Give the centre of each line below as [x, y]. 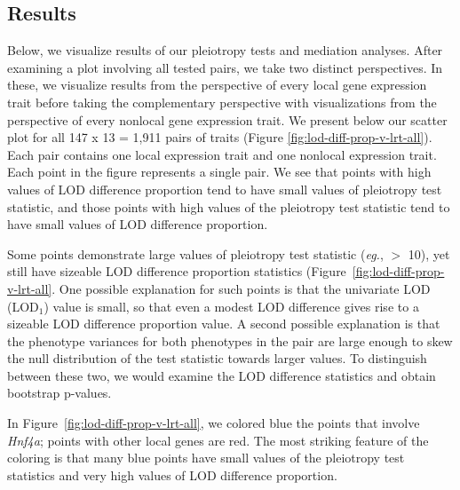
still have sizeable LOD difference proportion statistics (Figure [177, 271]
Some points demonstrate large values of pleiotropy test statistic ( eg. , [195, 253]
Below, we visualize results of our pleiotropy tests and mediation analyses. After [225, 50]
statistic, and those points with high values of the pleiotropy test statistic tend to [229, 206]
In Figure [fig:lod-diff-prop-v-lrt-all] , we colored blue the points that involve [214, 423]
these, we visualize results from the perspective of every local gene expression [217, 85]
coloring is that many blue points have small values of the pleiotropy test [206, 458]
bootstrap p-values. [59, 393]
